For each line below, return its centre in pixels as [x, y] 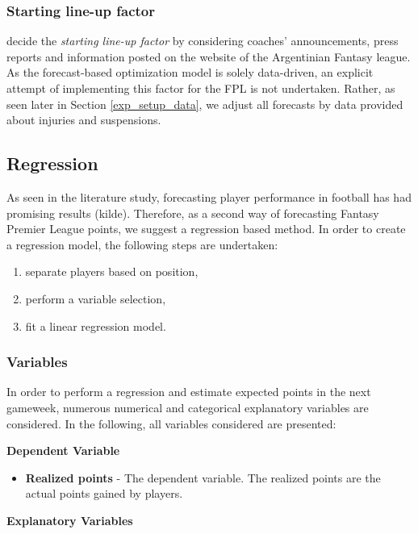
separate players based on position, [112, 271]
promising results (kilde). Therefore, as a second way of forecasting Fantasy [193, 213]
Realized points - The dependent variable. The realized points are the [203, 477]
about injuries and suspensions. [84, 120]
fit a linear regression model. [96, 325]
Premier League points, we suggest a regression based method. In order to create [206, 229]
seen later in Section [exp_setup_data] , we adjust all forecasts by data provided [205, 104]
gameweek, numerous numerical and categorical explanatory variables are [188, 407]
